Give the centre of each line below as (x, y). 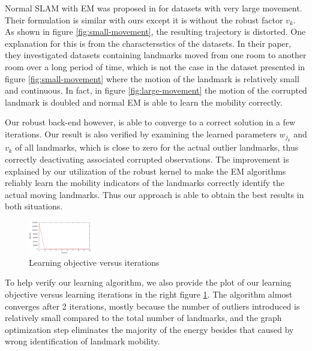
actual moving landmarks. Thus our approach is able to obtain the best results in (154, 194)
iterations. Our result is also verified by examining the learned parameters (141, 133)
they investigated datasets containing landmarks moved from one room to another (156, 55)
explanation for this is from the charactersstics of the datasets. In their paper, (148, 43)
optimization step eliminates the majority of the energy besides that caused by (149, 329)
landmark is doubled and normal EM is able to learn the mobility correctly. (144, 102)
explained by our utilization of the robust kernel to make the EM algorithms (145, 171)
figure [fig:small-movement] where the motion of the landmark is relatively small (152, 78)
